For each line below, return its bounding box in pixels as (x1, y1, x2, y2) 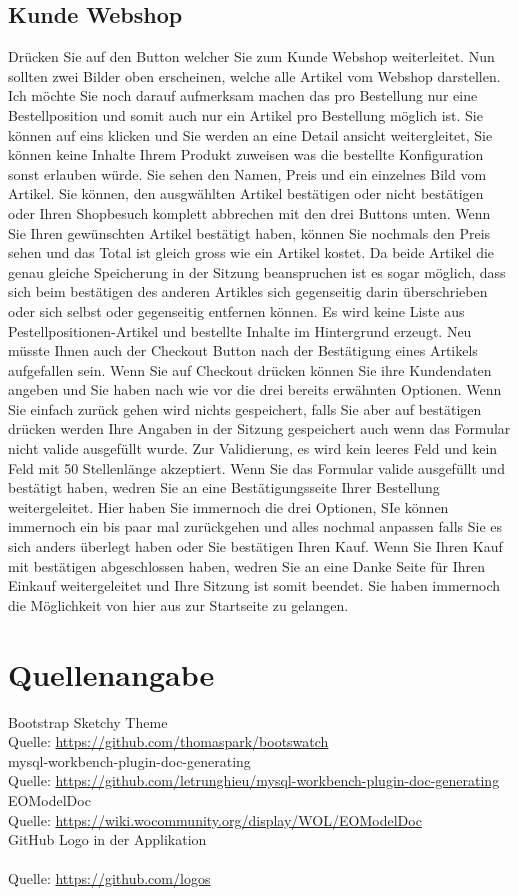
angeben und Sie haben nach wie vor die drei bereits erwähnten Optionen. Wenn (8, 379, 502, 400)
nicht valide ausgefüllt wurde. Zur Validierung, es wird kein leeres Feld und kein (8, 438, 498, 459)
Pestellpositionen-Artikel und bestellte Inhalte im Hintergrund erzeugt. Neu (8, 320, 472, 341)
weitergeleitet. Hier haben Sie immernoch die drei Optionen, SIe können (8, 496, 449, 517)
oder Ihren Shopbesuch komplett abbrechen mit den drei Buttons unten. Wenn (8, 202, 491, 223)
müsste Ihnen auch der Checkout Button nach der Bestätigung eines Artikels (8, 340, 478, 361)
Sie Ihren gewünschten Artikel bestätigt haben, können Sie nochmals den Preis (8, 222, 491, 243)
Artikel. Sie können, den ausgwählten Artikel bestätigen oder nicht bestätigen (8, 183, 484, 204)
